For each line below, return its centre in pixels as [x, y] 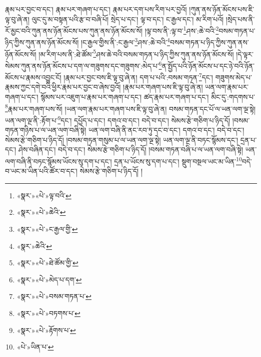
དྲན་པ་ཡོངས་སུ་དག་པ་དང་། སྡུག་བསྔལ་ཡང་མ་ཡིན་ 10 [178, 160]
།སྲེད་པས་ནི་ [240, 19]
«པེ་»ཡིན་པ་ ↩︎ [35, 347]
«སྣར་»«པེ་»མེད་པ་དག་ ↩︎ [49, 279]
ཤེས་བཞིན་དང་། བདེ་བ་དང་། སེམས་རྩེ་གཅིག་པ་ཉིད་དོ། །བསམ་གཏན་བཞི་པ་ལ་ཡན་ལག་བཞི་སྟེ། [131, 149]
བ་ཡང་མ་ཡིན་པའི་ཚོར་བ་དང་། [41, 171]
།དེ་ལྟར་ [245, 54]
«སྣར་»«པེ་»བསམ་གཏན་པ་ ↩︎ [54, 296]
